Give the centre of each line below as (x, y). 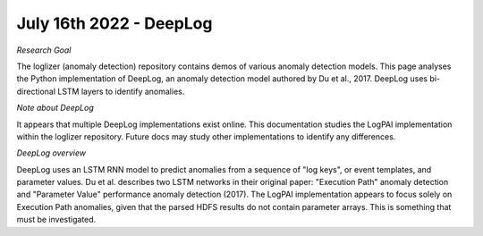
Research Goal (44, 50)
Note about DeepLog (55, 108)
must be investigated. (56, 220)
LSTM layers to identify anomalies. (121, 91)
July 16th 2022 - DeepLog (114, 23)
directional (36, 91)
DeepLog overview (51, 153)
